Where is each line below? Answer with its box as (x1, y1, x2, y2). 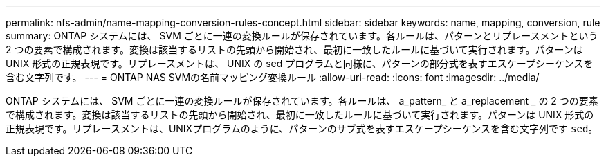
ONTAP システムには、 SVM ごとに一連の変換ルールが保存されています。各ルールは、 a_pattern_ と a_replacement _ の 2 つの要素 (6, 95, 598, 107)
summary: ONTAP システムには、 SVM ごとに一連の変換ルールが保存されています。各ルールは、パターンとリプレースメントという (6, 30, 598, 42)
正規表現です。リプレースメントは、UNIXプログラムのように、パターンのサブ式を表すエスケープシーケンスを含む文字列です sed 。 (6, 123, 598, 134)
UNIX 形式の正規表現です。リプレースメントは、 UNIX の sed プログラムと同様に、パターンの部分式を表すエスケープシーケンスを (6, 57, 594, 69)
